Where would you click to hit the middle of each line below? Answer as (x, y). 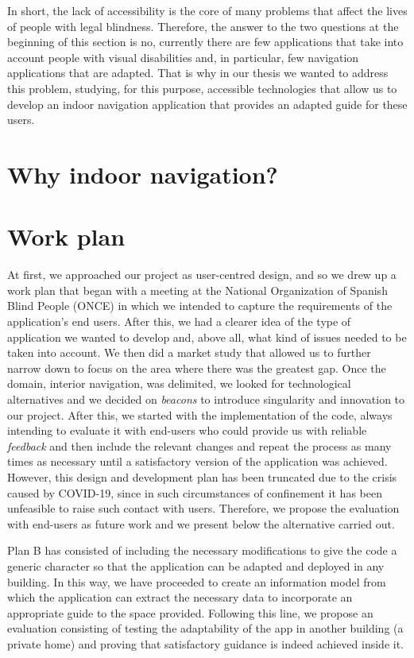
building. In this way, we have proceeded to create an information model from (197, 581)
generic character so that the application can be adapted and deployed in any (196, 565)
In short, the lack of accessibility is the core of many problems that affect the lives (207, 10)
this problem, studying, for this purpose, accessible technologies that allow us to (202, 88)
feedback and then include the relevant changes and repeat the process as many (199, 445)
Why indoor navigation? (143, 174)
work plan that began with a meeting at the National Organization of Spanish (197, 290)
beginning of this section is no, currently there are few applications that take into (205, 42)
